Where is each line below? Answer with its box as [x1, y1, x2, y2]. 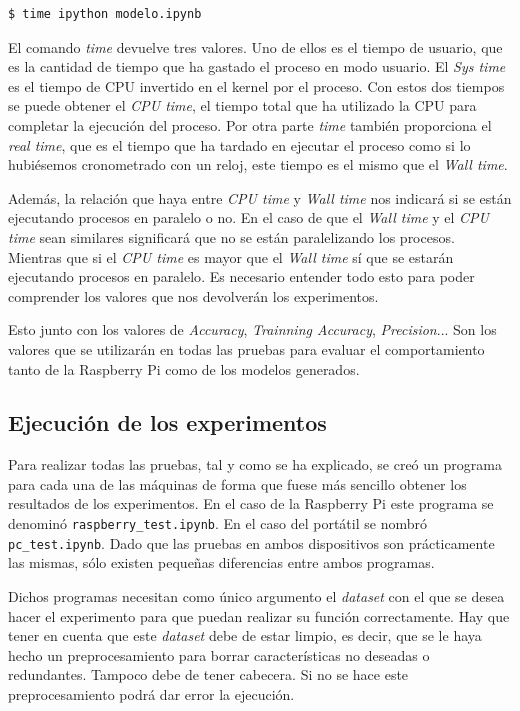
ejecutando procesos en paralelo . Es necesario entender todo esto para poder [8, 266, 475, 287]
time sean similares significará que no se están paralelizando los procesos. [8, 226, 455, 247]
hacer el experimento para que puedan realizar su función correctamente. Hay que [8, 605, 510, 626]
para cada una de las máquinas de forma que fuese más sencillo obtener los [8, 473, 467, 494]
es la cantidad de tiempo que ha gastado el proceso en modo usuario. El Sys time [8, 56, 506, 77]
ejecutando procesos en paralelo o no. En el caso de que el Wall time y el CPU [8, 207, 490, 228]
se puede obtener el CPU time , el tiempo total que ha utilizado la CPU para [8, 95, 477, 116]
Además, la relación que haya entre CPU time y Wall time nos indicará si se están [8, 187, 512, 208]
